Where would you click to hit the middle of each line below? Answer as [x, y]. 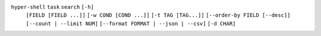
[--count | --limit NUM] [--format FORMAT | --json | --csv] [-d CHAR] [131, 23]
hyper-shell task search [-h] [53, 7]
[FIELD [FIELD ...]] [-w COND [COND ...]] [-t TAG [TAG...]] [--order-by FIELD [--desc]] [158, 15]
